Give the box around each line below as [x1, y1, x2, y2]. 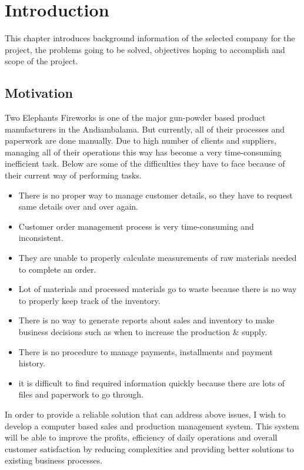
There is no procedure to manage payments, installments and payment [18, 345, 273, 358]
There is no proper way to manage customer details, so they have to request [18, 188, 293, 201]
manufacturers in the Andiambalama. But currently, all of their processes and [5, 123, 285, 135]
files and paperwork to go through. [18, 388, 143, 401]
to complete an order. [18, 263, 96, 275]
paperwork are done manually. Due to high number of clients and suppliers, [5, 134, 276, 147]
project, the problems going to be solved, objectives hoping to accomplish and [5, 43, 285, 55]
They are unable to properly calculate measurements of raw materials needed [18, 251, 297, 264]
